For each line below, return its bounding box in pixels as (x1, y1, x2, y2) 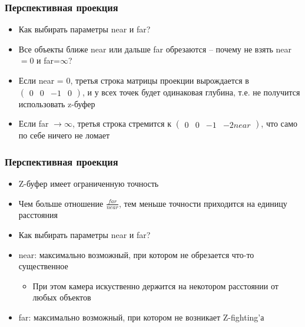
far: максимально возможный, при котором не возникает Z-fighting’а (18, 311, 264, 323)
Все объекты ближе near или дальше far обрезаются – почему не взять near (18, 42, 292, 55)
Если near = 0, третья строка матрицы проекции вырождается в (18, 74, 249, 86)
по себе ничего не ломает (18, 129, 110, 141)
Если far (18, 117, 49, 130)
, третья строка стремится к (72, 117, 171, 130)
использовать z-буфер (18, 97, 95, 110)
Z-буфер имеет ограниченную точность (18, 177, 159, 189)
